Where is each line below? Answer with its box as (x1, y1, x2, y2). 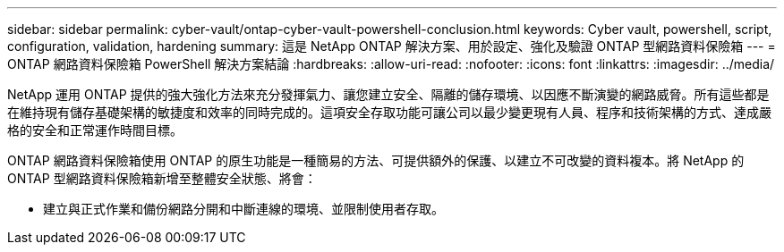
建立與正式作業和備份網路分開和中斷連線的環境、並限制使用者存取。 (43, 201, 444, 216)
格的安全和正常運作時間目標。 (7, 122, 183, 138)
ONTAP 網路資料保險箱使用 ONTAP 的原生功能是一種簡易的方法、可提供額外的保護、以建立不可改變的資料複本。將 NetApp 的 (7, 153, 745, 168)
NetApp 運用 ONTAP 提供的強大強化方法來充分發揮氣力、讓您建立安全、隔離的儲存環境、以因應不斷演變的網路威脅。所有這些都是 (7, 87, 770, 102)
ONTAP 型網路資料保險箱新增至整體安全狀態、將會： (7, 171, 317, 186)
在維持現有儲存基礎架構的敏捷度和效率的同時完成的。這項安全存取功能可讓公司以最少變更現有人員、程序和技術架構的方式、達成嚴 (7, 105, 771, 120)
